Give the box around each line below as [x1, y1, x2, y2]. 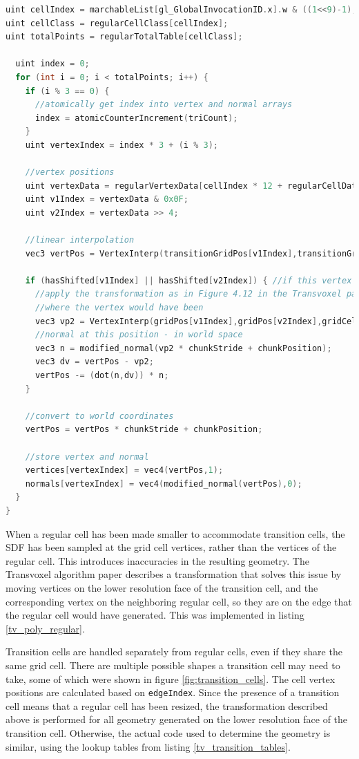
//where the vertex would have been [35, 303, 204, 313]
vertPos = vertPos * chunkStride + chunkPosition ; [25, 424, 263, 435]
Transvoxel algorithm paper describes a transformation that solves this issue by [6, 567, 342, 581]
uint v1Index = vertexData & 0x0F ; [25, 194, 188, 205]
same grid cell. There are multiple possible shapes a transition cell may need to [6, 657, 340, 672]
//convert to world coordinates [25, 411, 174, 421]
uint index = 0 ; [15, 59, 90, 69]
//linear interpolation [25, 235, 135, 245]
